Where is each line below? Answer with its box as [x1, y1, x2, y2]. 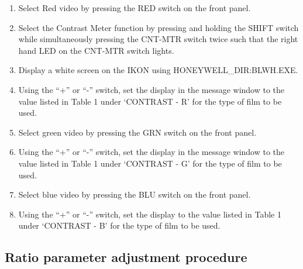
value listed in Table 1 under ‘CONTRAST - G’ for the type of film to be [18, 157, 282, 169]
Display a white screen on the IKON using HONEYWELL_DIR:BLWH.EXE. [18, 64, 298, 76]
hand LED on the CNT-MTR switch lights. [18, 44, 174, 56]
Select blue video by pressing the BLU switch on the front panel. [18, 188, 251, 201]
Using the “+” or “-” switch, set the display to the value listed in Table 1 [18, 208, 281, 220]
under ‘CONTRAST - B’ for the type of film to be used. [18, 219, 221, 232]
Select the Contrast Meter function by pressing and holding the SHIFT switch [18, 21, 299, 33]
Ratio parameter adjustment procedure [5, 248, 247, 266]
